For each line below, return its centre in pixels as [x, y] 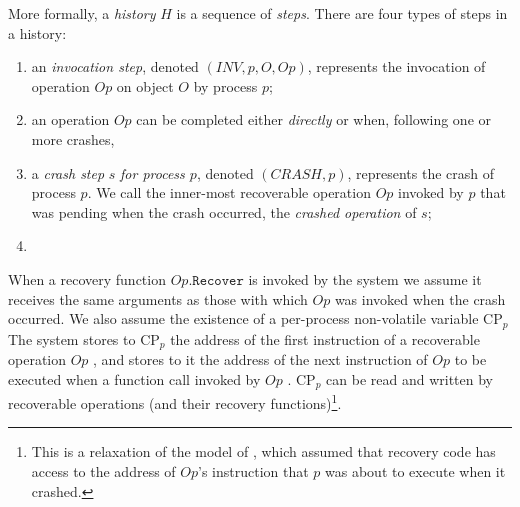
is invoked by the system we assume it [365, 278]
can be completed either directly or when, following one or [314, 119]
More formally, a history [82, 13]
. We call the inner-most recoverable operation [229, 192]
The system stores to [72, 338]
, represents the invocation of [396, 66]
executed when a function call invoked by [134, 378]
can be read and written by [409, 378]
